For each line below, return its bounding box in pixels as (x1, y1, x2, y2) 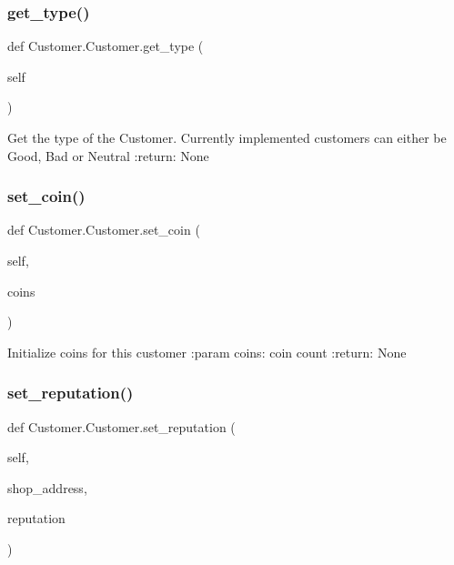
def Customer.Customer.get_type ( (7, 36, 204, 55)
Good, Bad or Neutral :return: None (7, 146, 209, 165)
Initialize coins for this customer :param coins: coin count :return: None (7, 342, 407, 361)
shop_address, (7, 478, 87, 497)
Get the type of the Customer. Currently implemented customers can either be (7, 128, 447, 146)
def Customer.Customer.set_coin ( (7, 220, 200, 239)
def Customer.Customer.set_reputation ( (7, 417, 236, 436)
